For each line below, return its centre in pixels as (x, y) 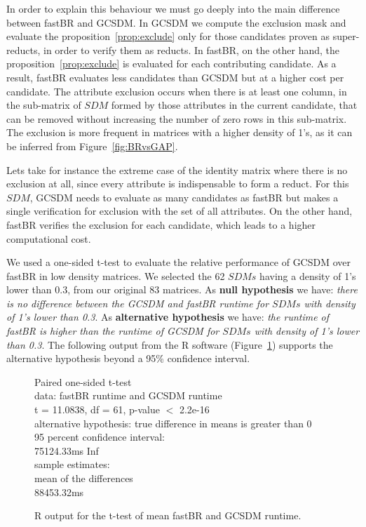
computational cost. (49, 238)
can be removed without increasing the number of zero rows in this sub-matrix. (177, 118)
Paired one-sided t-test (83, 381)
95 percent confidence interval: (100, 437)
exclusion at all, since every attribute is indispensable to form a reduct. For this (178, 184)
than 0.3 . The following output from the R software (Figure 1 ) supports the (170, 344)
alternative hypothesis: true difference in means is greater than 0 (173, 423)
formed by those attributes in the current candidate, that (234, 105)
